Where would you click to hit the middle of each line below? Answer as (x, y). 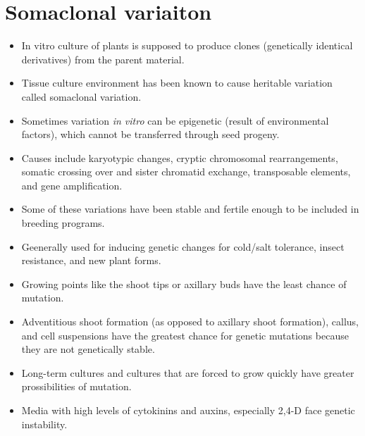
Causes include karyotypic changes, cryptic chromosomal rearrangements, (180, 157)
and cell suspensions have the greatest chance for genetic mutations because (185, 335)
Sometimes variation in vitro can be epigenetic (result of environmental (175, 120)
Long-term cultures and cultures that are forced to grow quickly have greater (188, 372)
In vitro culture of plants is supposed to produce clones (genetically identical (187, 45)
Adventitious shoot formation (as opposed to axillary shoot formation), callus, (190, 322)
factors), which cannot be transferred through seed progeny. (150, 134)
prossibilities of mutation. (76, 386)
